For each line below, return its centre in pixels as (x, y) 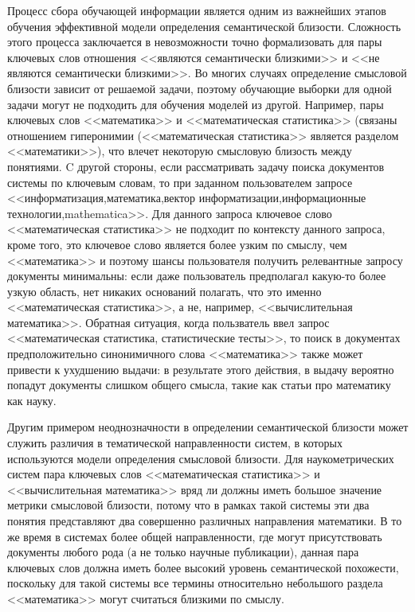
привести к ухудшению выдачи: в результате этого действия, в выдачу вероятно (201, 369)
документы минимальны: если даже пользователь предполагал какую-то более (197, 276)
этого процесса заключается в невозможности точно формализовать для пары (195, 42)
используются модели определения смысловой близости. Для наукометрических (201, 458)
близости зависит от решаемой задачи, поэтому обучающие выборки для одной (200, 88)
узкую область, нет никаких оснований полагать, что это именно (164, 291)
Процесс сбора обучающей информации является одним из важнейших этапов (197, 10)
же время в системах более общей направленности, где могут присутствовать (195, 536)
